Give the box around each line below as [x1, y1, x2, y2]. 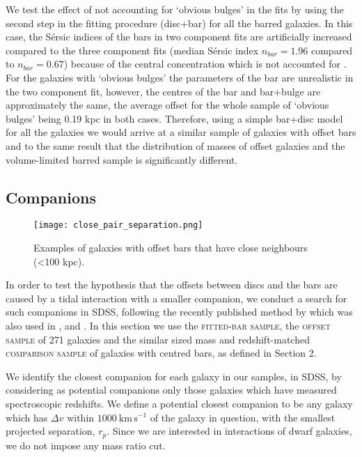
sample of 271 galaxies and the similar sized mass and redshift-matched [6, 332, 310, 346]
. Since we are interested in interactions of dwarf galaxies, [107, 424, 352, 438]
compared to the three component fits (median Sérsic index [6, 42, 259, 57]
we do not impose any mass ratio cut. [6, 437, 166, 452]
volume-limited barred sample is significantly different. [6, 152, 238, 166]
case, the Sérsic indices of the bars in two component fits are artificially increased [6, 29, 352, 44]
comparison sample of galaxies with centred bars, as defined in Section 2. [6, 346, 317, 360]
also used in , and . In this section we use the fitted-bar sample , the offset [6, 318, 331, 332]
